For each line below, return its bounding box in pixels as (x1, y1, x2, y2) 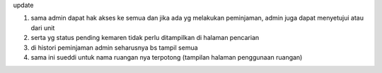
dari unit (30, 23, 55, 32)
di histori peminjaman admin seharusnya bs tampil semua (30, 43, 198, 52)
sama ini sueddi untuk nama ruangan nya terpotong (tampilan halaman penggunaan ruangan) (30, 53, 303, 61)
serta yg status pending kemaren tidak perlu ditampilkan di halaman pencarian (30, 34, 260, 42)
